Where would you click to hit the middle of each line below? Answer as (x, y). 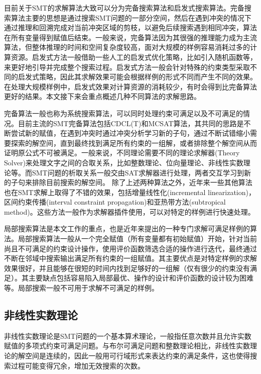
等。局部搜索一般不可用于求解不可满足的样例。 (81, 288)
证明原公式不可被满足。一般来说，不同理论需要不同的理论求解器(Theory (122, 153)
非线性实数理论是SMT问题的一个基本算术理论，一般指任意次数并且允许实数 (128, 336)
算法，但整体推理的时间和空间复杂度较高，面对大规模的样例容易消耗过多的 (127, 47)
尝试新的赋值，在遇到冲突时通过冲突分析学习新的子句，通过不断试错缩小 (130, 133)
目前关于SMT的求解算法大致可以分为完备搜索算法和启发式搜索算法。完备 (124, 8)
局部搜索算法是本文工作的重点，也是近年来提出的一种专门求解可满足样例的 (127, 228)
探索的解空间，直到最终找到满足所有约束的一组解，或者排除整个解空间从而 (134, 143)
